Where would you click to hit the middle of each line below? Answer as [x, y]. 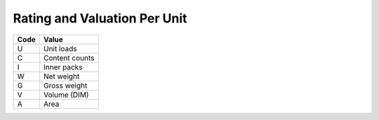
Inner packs [63, 67]
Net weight [61, 76]
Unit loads [60, 48]
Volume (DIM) [66, 95]
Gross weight [65, 86]
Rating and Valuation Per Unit [100, 18]
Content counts [69, 58]
